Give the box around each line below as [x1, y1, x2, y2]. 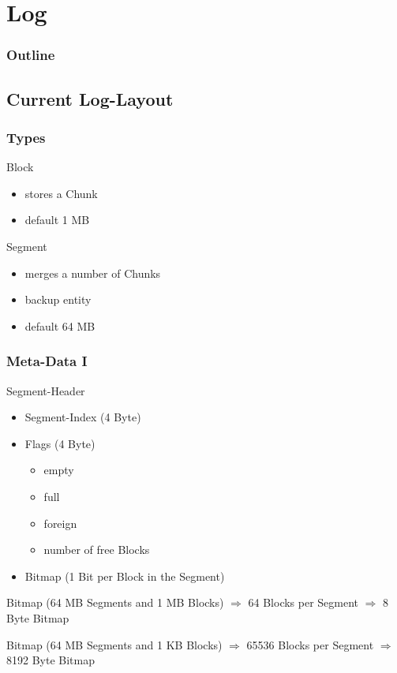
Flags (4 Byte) [24, 435, 96, 451]
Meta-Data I [6, 351, 88, 371]
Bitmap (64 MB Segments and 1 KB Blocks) [6, 636, 223, 652]
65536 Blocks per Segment [246, 636, 374, 652]
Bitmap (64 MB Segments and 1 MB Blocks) [6, 594, 224, 611]
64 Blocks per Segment [248, 594, 359, 611]
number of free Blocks [43, 541, 150, 558]
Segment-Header [6, 382, 85, 398]
